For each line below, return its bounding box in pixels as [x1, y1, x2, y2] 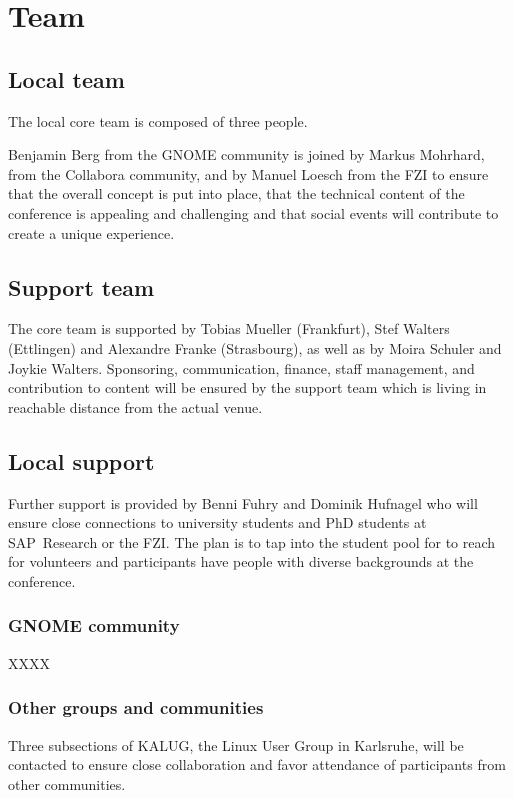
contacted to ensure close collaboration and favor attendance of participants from [8, 754, 506, 775]
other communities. [8, 773, 126, 794]
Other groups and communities [8, 695, 264, 720]
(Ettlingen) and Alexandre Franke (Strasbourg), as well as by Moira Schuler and [8, 337, 502, 358]
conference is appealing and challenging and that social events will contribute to [8, 202, 499, 223]
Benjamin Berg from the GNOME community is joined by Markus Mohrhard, [8, 144, 485, 165]
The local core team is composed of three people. [8, 110, 308, 131]
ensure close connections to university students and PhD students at [8, 512, 427, 533]
